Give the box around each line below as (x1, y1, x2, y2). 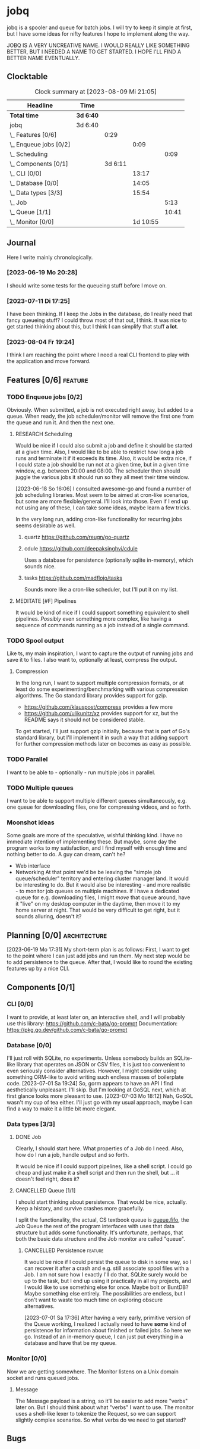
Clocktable (7, 71, 48, 82)
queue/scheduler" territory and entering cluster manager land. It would (15, 875, 189, 882)
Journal (7, 238, 36, 248)
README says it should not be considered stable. (24, 716, 145, 724)
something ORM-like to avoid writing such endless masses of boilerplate (7, 1074, 184, 1081)
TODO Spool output (7, 637, 64, 645)
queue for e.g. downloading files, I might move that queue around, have (15, 894, 191, 901)
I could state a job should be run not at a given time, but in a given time (15, 461, 189, 468)
